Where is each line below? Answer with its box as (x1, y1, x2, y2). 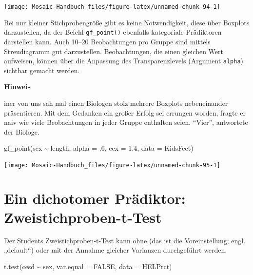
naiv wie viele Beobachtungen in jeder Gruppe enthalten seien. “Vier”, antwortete (4, 117, 248, 127)
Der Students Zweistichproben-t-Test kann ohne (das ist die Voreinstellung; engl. (4, 235, 246, 245)
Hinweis (4, 81, 31, 92)
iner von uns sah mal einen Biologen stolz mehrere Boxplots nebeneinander (4, 98, 228, 108)
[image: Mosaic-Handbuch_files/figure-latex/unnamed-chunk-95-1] (4, 161, 220, 169)
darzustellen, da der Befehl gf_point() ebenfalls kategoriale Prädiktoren (4, 27, 222, 37)
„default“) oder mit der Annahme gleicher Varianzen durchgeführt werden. (4, 245, 227, 255)
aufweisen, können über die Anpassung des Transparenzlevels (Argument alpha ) (4, 56, 244, 66)
